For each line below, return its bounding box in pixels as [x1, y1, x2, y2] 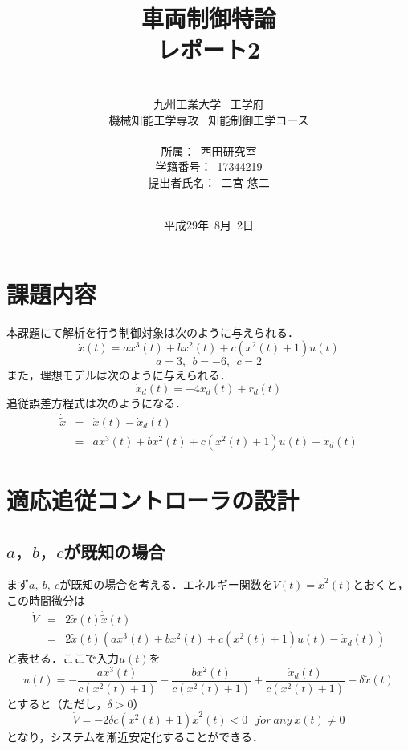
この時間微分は [6, 592, 85, 609]
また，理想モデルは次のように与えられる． [6, 367, 231, 383]
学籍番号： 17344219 [155, 158, 263, 175]
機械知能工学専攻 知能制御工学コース [108, 111, 309, 128]
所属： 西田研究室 [161, 142, 257, 159]
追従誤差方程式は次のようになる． [6, 394, 186, 411]
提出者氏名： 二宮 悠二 [148, 173, 270, 190]
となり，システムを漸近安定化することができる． [6, 728, 263, 745]
